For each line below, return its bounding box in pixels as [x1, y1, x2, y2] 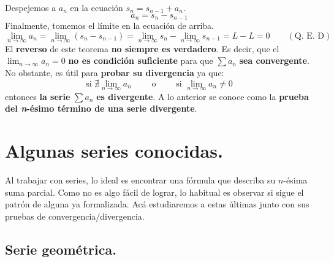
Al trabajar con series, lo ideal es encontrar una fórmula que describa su [5, 174, 276, 187]
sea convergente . [239, 54, 309, 67]
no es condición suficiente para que [68, 54, 213, 67]
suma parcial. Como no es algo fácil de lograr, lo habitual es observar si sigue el [5, 185, 304, 198]
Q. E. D [294, 31, 325, 40]
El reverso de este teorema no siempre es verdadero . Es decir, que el [5, 42, 279, 55]
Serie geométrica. [5, 239, 116, 258]
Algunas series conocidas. [5, 138, 223, 163]
